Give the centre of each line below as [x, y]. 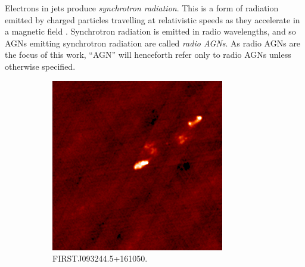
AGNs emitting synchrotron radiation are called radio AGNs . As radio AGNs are [153, 43]
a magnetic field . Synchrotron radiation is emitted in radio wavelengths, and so [150, 31]
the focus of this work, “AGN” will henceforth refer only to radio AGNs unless [148, 55]
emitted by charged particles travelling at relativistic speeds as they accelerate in [152, 19]
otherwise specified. [40, 66]
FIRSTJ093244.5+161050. [100, 258]
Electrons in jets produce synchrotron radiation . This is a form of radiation [142, 8]
